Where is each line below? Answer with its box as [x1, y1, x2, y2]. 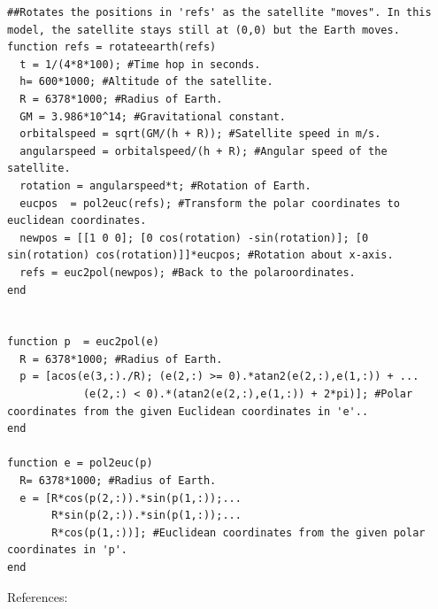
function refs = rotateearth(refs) [7, 41, 217, 54]
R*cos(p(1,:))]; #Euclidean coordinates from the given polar [51, 526, 426, 539]
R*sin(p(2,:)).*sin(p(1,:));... [51, 509, 242, 522]
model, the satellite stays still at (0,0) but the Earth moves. [7, 23, 400, 36]
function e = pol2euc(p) [7, 457, 153, 470]
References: [7, 587, 68, 605]
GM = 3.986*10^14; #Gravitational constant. [19, 110, 286, 123]
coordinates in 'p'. [7, 543, 128, 557]
